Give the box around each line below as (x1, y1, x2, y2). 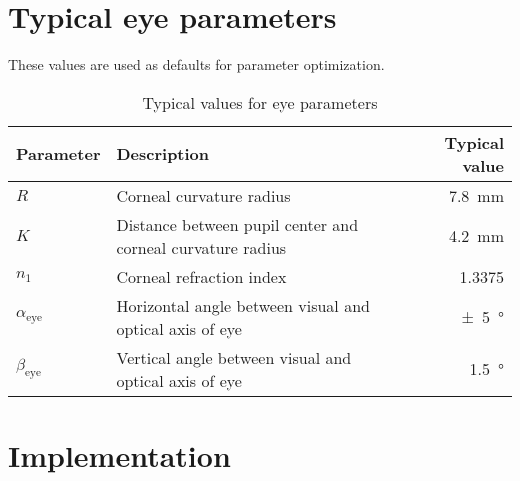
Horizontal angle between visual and (116, 293, 370, 317)
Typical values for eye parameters (142, 90, 378, 114)
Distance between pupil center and (116, 212, 359, 236)
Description (116, 142, 210, 166)
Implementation (8, 434, 231, 475)
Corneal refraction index (116, 264, 287, 288)
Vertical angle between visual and (116, 345, 352, 369)
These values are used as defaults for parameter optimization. (8, 54, 385, 75)
